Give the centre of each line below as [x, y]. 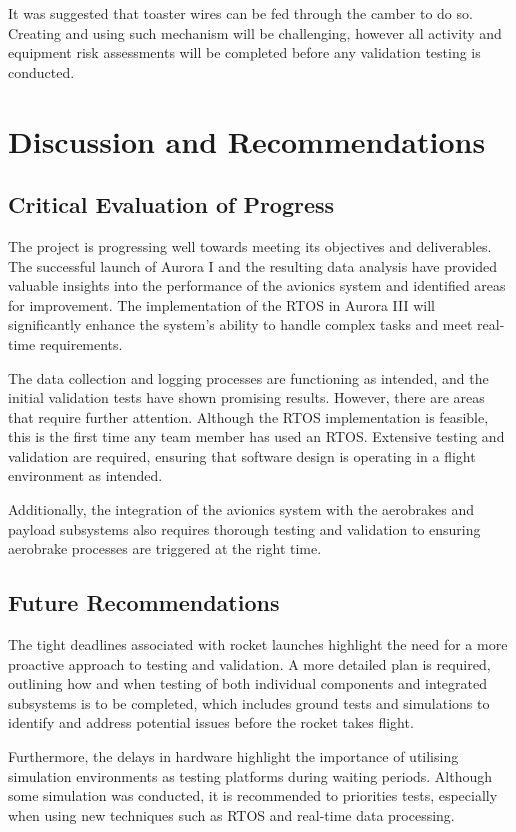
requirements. [81, 343]
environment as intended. [85, 475]
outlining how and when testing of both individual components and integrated [247, 683]
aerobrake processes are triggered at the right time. [165, 548]
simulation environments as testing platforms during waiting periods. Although [250, 775]
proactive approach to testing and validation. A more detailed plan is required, [249, 663]
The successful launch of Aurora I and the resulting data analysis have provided [253, 265]
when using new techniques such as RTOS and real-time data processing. [231, 814]
